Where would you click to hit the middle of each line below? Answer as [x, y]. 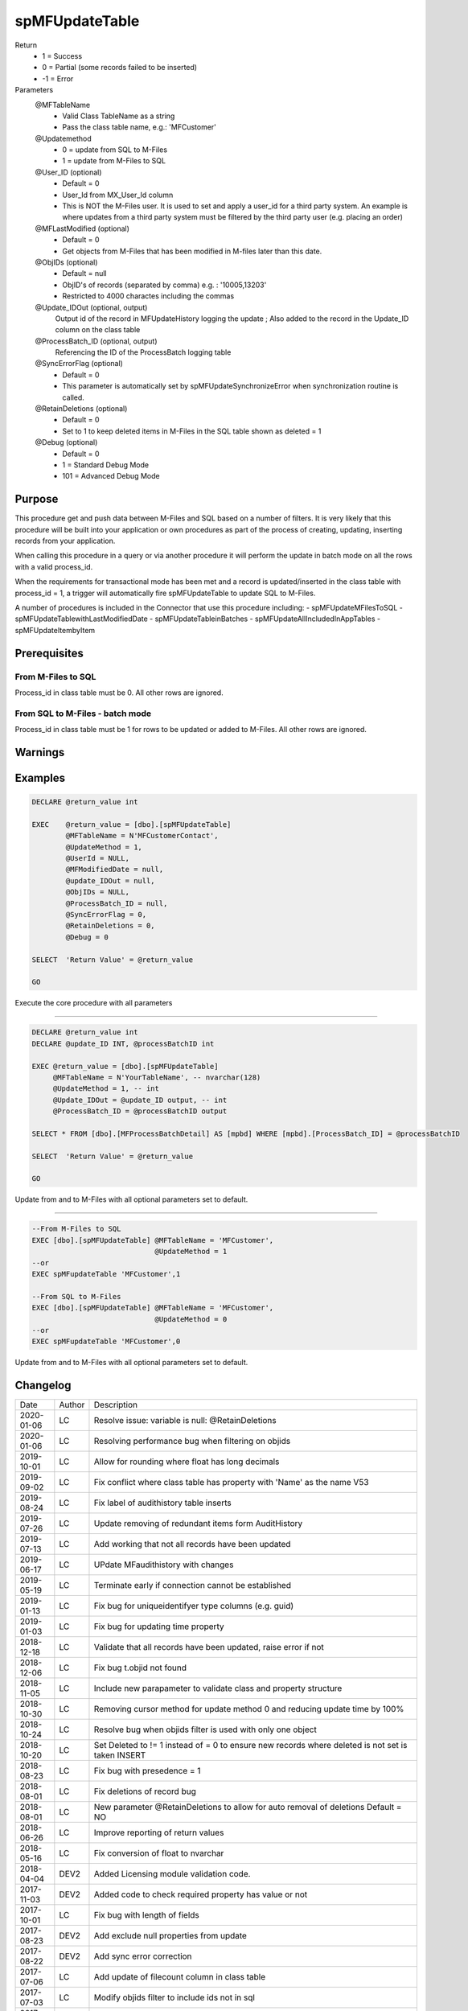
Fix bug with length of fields [147, 1915]
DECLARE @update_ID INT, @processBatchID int [123, 1043]
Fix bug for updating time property [159, 1626]
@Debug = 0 [87, 937]
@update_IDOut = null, [111, 880]
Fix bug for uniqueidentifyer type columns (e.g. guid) [194, 1606]
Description [116, 1405]
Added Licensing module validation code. [172, 1874]
